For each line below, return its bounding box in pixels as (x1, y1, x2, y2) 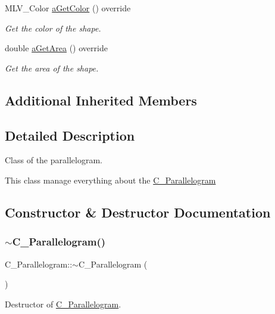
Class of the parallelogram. (5, 154, 102, 166)
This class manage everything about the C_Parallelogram (5, 173, 216, 186)
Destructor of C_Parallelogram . (5, 297, 121, 310)
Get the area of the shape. (5, 61, 99, 74)
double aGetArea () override (5, 42, 108, 54)
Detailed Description (5, 126, 135, 144)
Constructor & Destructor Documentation (5, 203, 271, 221)
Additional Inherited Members (5, 91, 197, 109)
